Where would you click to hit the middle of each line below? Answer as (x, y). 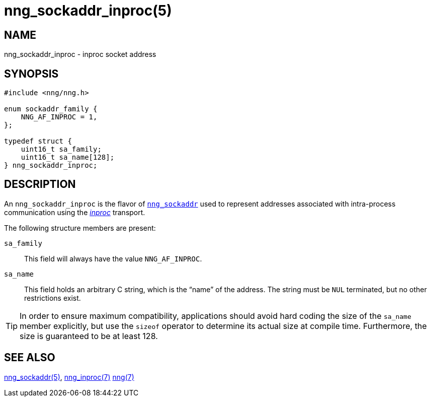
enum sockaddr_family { (51, 109)
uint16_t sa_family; (61, 149)
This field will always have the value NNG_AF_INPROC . (113, 258)
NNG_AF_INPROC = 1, (59, 117)
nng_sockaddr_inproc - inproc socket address (80, 54)
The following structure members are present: (80, 228)
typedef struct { (38, 141)
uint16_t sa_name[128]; (68, 157)
